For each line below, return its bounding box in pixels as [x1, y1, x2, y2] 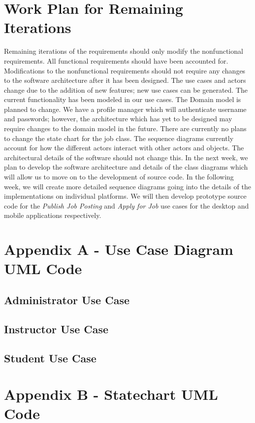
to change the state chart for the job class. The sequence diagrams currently [4, 133, 234, 143]
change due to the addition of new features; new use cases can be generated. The [4, 84, 248, 95]
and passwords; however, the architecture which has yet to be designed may [4, 113, 232, 124]
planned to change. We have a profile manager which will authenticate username [4, 104, 247, 114]
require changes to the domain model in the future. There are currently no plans [4, 123, 247, 134]
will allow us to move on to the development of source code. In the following [4, 172, 234, 182]
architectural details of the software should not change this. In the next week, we [4, 152, 248, 162]
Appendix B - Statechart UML [4, 384, 218, 404]
